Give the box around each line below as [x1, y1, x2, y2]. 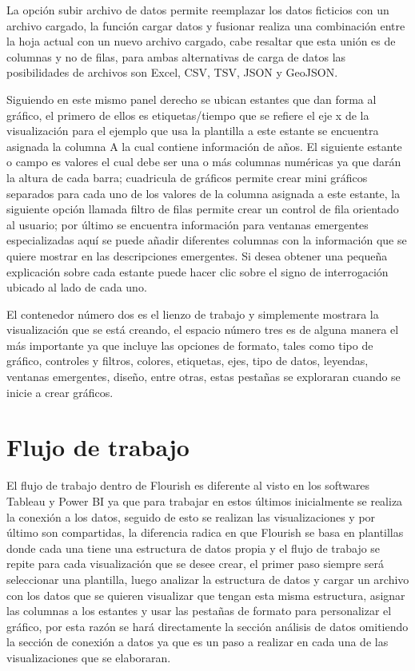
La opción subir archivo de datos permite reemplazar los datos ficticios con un [6, 2, 389, 18]
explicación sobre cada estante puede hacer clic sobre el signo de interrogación [6, 263, 389, 280]
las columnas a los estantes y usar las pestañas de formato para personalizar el [6, 602, 392, 619]
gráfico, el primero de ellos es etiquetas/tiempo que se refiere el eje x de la [6, 106, 369, 123]
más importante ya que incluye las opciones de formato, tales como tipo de [6, 336, 373, 353]
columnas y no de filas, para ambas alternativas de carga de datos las [6, 48, 346, 65]
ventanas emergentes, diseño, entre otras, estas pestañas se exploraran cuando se [6, 368, 401, 385]
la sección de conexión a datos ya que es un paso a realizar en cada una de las [6, 633, 389, 650]
